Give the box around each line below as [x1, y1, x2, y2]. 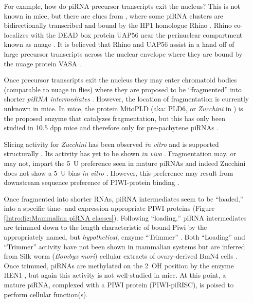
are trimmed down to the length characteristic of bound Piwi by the [4, 222, 207, 232]
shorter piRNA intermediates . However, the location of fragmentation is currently [4, 94, 249, 104]
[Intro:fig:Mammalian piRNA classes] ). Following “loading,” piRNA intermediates [4, 212, 247, 222]
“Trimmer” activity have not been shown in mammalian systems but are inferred [4, 241, 245, 251]
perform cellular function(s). [4, 289, 88, 299]
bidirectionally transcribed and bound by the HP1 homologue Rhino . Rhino [4, 20, 232, 30]
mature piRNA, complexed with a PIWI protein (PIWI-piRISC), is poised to [4, 280, 234, 290]
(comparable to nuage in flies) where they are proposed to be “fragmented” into [4, 84, 242, 94]
